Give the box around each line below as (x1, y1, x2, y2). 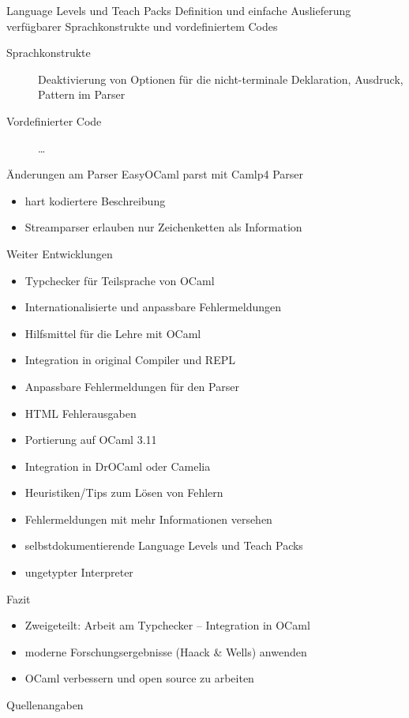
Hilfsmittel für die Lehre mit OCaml (24, 325, 201, 341)
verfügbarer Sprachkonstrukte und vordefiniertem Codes (6, 17, 278, 34)
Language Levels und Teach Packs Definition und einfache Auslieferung (6, 2, 351, 18)
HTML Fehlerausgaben (24, 404, 137, 421)
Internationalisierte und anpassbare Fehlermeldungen (24, 299, 281, 315)
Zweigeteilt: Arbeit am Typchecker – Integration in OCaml (24, 617, 310, 633)
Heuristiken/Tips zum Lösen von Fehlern (24, 484, 223, 501)
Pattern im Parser (38, 86, 126, 103)
